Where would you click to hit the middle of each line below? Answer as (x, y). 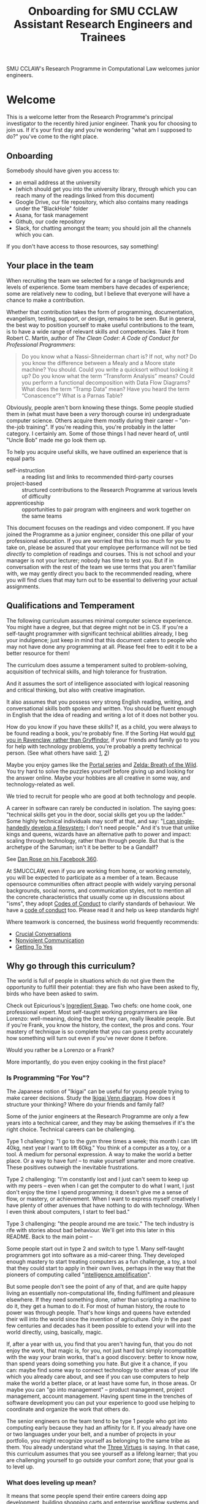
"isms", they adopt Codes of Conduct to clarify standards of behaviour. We (101, 904)
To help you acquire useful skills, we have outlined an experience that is (97, 451)
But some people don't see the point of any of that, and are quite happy (97, 1286)
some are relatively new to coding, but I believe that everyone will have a (98, 293)
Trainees (103, 37)
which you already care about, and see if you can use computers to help (98, 1376)
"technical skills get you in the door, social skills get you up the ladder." (96, 815)
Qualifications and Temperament (71, 606)
